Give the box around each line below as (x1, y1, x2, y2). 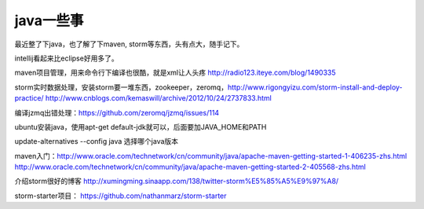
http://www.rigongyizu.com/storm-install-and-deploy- (227, 82, 404, 92)
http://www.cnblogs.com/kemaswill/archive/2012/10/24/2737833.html (45, 93, 272, 103)
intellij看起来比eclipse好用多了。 (14, 53, 119, 63)
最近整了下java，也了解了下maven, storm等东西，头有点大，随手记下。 (14, 39, 244, 49)
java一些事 (14, 12, 84, 29)
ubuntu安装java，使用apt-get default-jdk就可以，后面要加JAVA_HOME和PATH (14, 122, 267, 131)
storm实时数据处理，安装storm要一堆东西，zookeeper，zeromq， (14, 82, 228, 92)
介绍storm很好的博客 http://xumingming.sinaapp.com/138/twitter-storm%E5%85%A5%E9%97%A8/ (14, 177, 339, 186)
